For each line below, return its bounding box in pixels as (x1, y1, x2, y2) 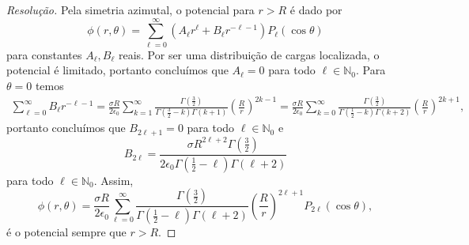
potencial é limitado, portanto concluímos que (6, 62, 229, 78)
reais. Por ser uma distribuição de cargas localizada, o (118, 46, 380, 62)
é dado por (289, 2, 342, 17)
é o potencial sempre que (6, 224, 127, 240)
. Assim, (93, 171, 134, 188)
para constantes (6, 46, 82, 62)
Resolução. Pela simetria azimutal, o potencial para (6, 2, 255, 17)
